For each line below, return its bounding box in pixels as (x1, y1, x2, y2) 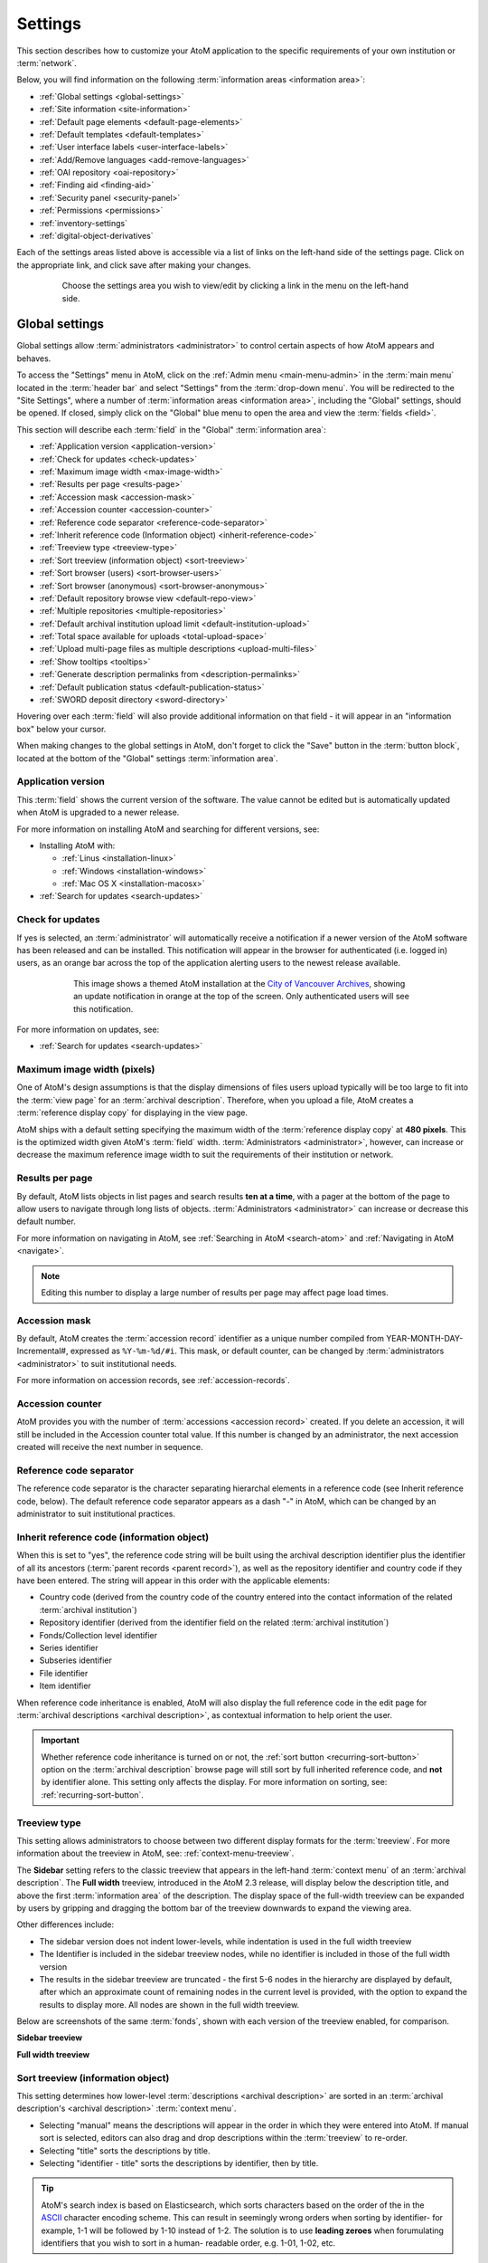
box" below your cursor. (16, 723, 107, 734)
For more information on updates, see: (16, 1024, 160, 1035)
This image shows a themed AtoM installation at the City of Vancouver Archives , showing (73, 978, 406, 988)
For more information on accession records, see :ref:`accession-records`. (16, 1375, 291, 1386)
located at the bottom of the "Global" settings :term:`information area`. (16, 752, 279, 764)
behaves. (16, 353, 52, 364)
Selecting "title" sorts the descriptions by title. (39, 2145, 211, 2156)
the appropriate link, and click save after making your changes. (16, 259, 252, 271)
